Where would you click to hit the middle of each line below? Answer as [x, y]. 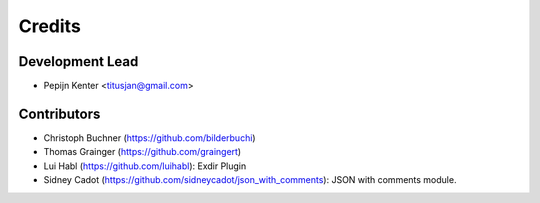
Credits [50, 26]
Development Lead [78, 61]
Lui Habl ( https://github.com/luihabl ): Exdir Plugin [145, 166]
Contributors [59, 113]
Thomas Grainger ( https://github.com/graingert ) [142, 152]
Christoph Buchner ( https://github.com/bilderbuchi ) [149, 137]
